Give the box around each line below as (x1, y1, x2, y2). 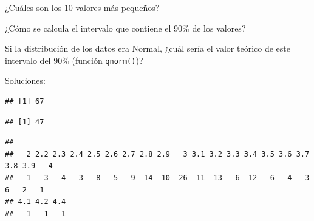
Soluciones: (5, 74, 46, 87)
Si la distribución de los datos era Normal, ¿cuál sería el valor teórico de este (5, 42, 290, 55)
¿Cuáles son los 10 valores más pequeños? (5, 1, 160, 13)
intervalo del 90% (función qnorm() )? (5, 53, 143, 66)
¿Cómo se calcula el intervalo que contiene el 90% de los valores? (5, 21, 246, 34)
